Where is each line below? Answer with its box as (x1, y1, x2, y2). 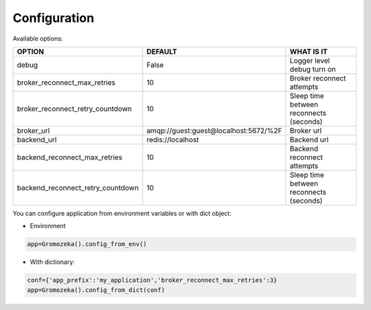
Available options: (12, 34, 63, 43)
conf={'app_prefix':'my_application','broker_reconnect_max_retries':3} (27, 276, 278, 285)
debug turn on (289, 64, 336, 74)
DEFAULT (146, 47, 178, 56)
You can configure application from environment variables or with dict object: (12, 209, 232, 217)
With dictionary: (30, 258, 75, 266)
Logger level (289, 56, 330, 65)
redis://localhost (146, 135, 199, 144)
